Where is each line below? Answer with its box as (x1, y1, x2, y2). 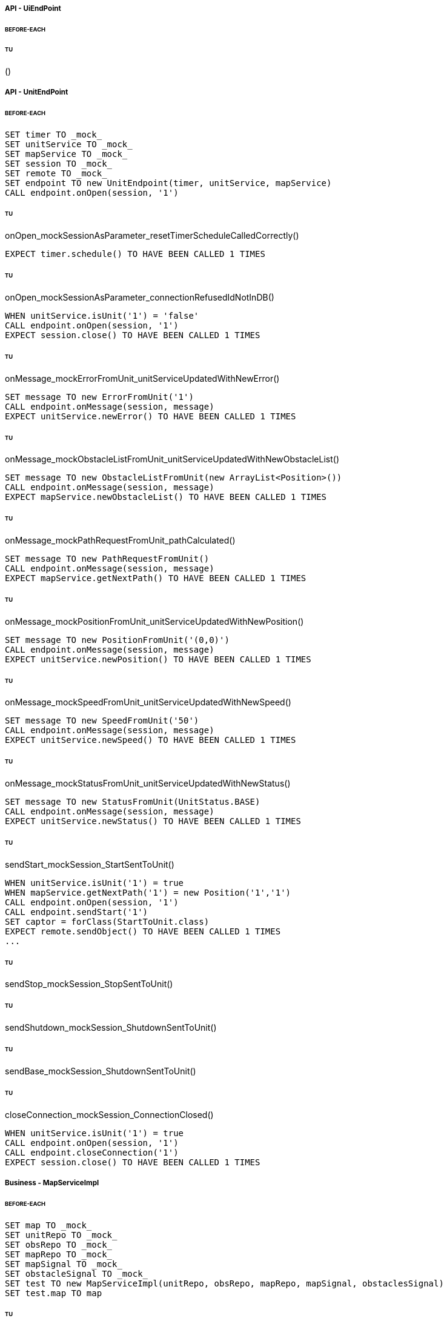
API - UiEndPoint (5, 4, 61, 13)
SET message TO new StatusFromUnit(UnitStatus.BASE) (5, 797, 260, 807)
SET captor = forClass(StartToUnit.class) (5, 916, 210, 927)
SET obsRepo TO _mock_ (5, 1239, 113, 1249)
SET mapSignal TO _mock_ (5, 1259, 122, 1269)
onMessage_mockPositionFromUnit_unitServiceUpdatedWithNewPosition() (5, 616, 304, 627)
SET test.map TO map (5, 1288, 102, 1298)
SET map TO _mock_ (5, 1220, 92, 1230)
